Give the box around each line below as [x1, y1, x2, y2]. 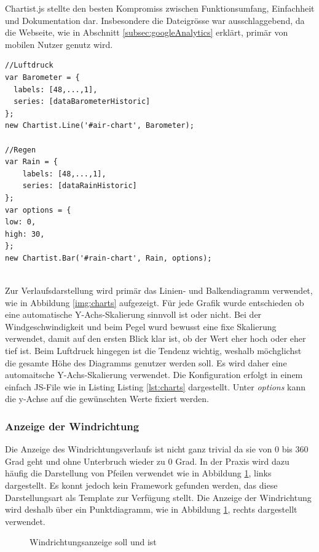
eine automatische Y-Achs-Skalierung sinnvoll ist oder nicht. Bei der [5, 308, 262, 321]
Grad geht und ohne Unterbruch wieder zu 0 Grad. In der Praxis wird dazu [5, 454, 289, 467]
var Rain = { [5, 157, 58, 167]
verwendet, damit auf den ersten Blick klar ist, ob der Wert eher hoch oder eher [5, 332, 306, 345]
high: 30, [5, 229, 45, 239]
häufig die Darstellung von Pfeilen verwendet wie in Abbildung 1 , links [5, 467, 272, 479]
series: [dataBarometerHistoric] [14, 97, 151, 106]
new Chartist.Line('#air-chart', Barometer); [5, 121, 194, 130]
